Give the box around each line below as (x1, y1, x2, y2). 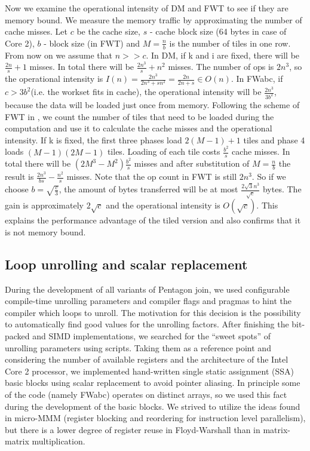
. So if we (251, 170, 286, 183)
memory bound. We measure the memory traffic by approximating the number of (5, 13, 302, 26)
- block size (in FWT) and (44, 36, 140, 49)
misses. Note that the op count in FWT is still (66, 170, 237, 183)
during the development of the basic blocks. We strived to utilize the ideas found (5, 400, 300, 412)
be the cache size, (76, 25, 140, 38)
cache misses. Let (5, 25, 67, 38)
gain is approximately (5, 199, 84, 211)
